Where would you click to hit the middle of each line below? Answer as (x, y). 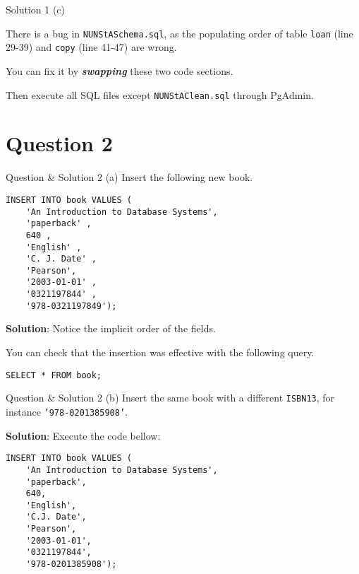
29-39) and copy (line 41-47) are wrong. (91, 47)
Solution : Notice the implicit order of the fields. (111, 328)
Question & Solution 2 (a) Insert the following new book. (129, 177)
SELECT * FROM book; (54, 375)
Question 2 (59, 143)
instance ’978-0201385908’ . (67, 411)
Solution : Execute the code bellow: (83, 435)
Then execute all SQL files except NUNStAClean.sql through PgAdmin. (160, 94)
